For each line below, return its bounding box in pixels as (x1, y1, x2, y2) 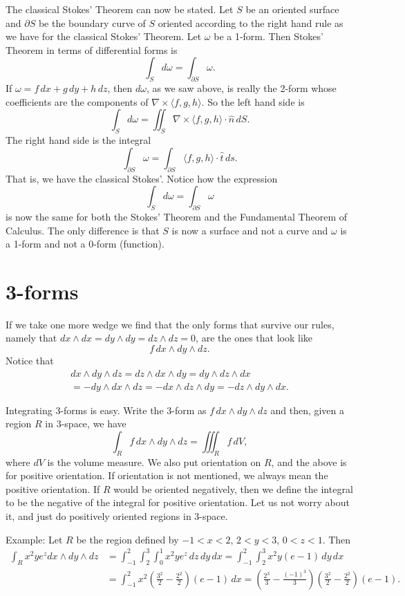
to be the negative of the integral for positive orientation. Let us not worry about (6, 495, 350, 510)
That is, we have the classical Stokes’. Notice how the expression (6, 171, 278, 185)
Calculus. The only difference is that (6, 223, 160, 237)
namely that (6, 330, 57, 345)
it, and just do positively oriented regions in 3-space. (6, 509, 228, 523)
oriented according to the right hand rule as (158, 15, 343, 30)
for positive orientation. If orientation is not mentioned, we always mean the (6, 468, 328, 483)
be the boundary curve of (38, 15, 146, 30)
